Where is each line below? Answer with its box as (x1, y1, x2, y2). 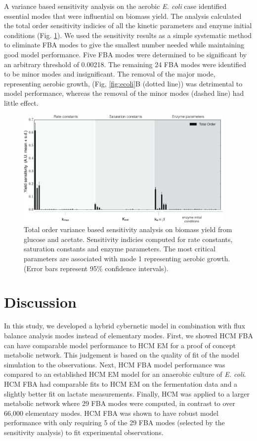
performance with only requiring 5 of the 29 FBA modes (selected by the (4, 417, 225, 428)
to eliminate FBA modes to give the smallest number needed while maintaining (4, 40, 244, 50)
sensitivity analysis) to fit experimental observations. (4, 427, 164, 437)
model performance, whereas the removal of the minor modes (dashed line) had (4, 88, 244, 98)
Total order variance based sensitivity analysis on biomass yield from (24, 224, 232, 235)
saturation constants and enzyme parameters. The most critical (24, 243, 215, 254)
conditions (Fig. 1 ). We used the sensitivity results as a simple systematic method (4, 30, 252, 40)
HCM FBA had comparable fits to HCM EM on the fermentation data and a (4, 378, 238, 389)
